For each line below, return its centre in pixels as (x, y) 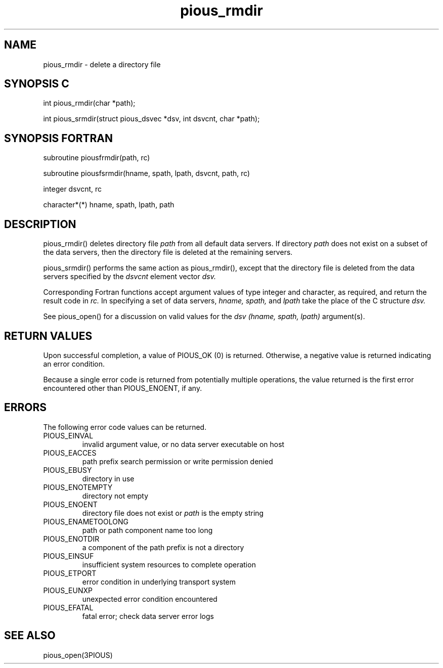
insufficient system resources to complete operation (169, 564)
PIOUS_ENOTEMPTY (78, 487)
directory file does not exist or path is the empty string (173, 513)
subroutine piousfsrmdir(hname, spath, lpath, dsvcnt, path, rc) (147, 173)
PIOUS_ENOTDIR (71, 539)
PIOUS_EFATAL (68, 607)
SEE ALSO (30, 636)
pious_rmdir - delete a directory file (102, 64)
